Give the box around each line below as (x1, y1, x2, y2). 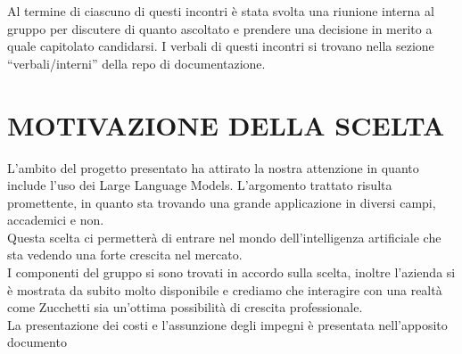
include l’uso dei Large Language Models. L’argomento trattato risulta (7, 176, 392, 194)
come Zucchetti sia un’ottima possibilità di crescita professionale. (7, 298, 363, 317)
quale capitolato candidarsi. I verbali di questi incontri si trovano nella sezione (7, 37, 434, 55)
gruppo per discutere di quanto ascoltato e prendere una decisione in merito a (7, 19, 433, 37)
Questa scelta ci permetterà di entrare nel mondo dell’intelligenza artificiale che (7, 227, 441, 246)
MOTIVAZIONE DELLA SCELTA (7, 106, 445, 143)
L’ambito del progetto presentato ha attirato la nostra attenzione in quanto (7, 158, 419, 177)
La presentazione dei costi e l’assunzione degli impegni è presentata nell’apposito (7, 315, 448, 333)
